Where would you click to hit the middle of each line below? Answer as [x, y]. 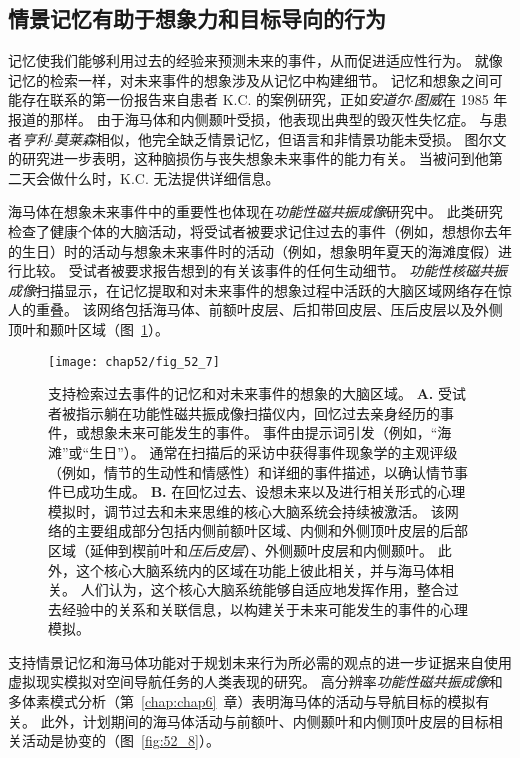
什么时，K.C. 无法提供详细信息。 [171, 177]
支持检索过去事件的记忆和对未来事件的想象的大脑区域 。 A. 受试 [257, 393]
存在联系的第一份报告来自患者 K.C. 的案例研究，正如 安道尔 [216, 99]
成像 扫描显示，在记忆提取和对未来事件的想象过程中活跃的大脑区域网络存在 [253, 289]
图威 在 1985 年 [461, 99]
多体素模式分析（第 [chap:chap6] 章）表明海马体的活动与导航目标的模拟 [242, 701]
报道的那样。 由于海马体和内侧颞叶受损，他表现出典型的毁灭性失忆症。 [241, 118]
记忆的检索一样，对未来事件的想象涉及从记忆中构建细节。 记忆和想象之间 [248, 79]
